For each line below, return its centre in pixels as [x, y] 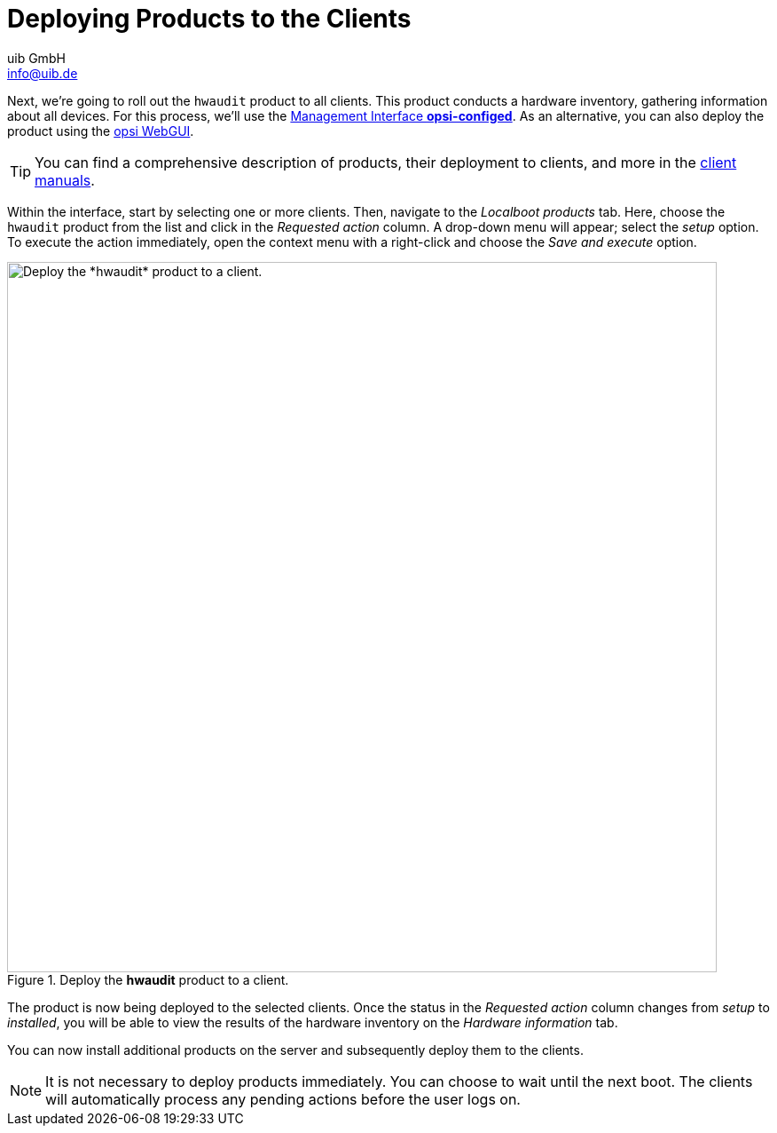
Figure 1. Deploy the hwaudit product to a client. [148, 979]
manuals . [65, 180]
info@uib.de [43, 73]
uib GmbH [36, 58]
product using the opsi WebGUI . [101, 131]
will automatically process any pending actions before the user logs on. [283, 1099]
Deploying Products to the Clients [209, 19]
